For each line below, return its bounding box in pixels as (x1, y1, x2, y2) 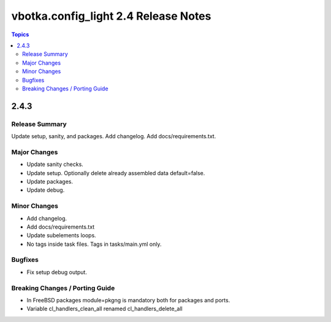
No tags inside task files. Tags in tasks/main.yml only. (26, 240, 162, 248)
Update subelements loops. (26, 232, 96, 239)
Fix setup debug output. (26, 268, 87, 276)
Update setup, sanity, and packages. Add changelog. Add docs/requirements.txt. (11, 133, 216, 140)
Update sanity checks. (26, 160, 84, 168)
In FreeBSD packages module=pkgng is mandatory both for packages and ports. (26, 296, 230, 304)
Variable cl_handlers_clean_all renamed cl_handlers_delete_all (26, 305, 183, 313)
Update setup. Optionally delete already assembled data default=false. (26, 169, 205, 176)
